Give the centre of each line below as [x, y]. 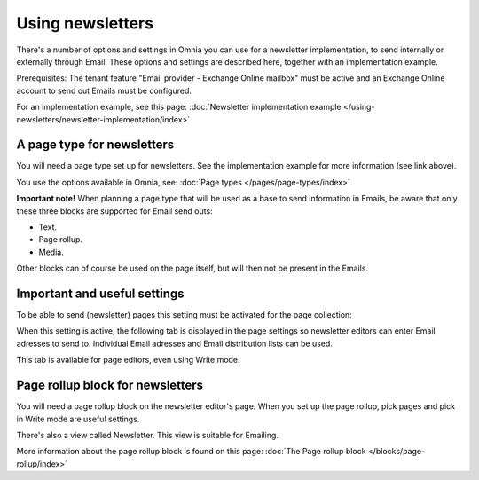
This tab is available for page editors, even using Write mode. [128, 360]
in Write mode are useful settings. [78, 419]
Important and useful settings [100, 293]
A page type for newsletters [95, 145]
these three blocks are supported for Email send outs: [114, 211]
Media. [51, 252]
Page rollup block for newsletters [110, 386]
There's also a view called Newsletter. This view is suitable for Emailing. [148, 435]
